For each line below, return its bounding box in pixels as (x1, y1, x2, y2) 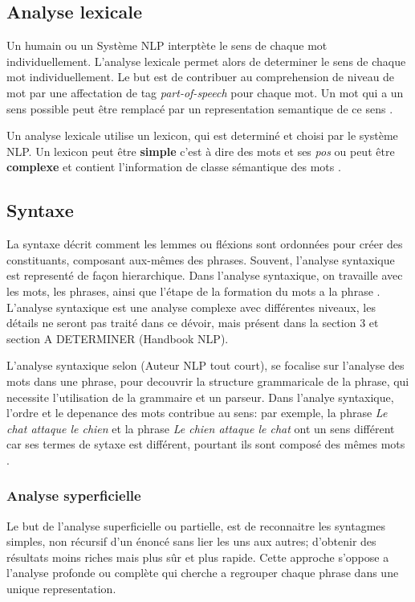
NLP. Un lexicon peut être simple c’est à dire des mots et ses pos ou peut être (6, 142, 395, 159)
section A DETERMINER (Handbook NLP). (6, 330, 229, 346)
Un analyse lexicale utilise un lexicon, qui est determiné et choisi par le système (6, 127, 398, 144)
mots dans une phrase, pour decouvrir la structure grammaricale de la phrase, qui (6, 372, 409, 389)
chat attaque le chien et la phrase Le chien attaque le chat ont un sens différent (6, 420, 395, 436)
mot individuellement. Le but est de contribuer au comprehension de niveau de (6, 68, 395, 85)
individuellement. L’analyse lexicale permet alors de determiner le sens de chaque (6, 52, 406, 69)
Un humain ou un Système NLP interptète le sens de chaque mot (6, 37, 328, 54)
